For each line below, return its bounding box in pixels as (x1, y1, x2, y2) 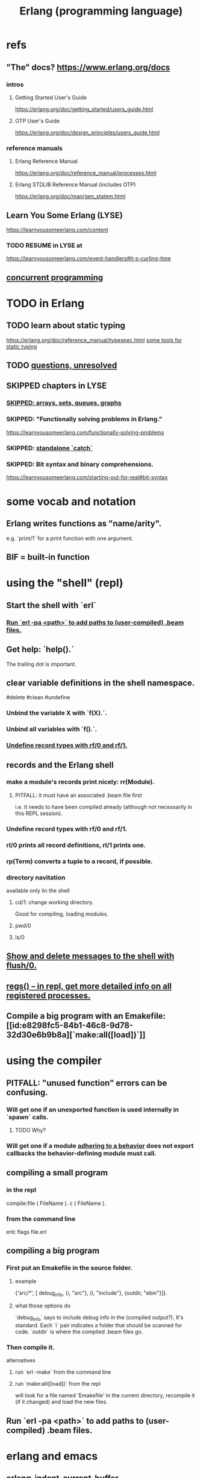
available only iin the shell (6, 887, 70, 894)
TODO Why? (14, 1126, 46, 1134)
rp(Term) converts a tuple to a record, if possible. (6, 857, 153, 866)
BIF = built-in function (6, 552, 90, 562)
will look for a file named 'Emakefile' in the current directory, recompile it (14, 1392, 196, 1399)
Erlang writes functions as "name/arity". (6, 518, 162, 529)
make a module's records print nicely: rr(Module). (6, 778, 155, 786)
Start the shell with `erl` (6, 600, 97, 610)
